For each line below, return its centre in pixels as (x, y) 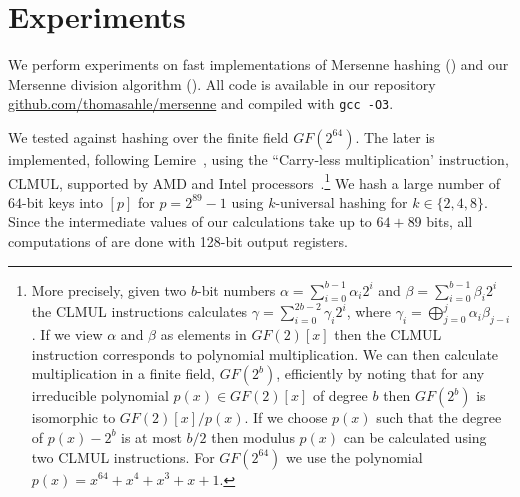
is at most (151, 436)
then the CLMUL (388, 334)
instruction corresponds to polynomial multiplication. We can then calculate (265, 353)
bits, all (449, 221)
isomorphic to (73, 417)
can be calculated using (415, 436)
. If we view (67, 334)
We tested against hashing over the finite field (148, 136)
